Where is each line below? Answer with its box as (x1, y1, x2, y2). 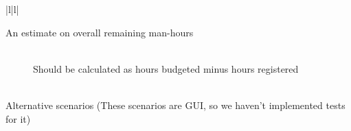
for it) (5, 111, 31, 126)
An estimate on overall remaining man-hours (5, 25, 194, 39)
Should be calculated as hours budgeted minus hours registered (33, 61, 299, 75)
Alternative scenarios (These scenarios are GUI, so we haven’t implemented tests (5, 97, 346, 112)
